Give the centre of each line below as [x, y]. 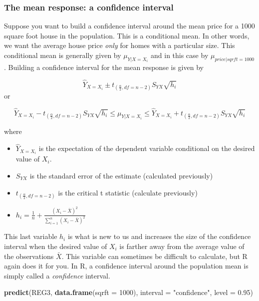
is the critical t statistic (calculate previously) [128, 192]
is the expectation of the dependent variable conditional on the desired [147, 148]
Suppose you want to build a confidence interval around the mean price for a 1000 [129, 26]
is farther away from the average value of [182, 246]
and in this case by [180, 55]
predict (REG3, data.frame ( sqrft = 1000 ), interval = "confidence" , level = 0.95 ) [129, 292]
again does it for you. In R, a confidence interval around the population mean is [126, 266]
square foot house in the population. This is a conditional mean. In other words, [127, 35]
